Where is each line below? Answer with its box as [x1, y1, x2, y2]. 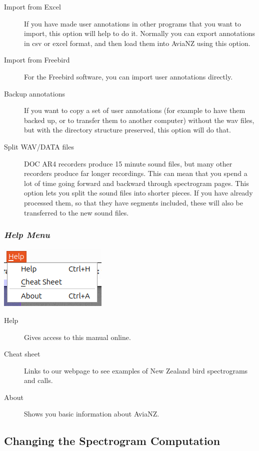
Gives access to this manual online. [24, 331, 131, 342]
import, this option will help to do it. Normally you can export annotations [24, 28, 255, 38]
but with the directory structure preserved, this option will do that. [24, 124, 231, 135]
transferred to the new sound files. [24, 207, 129, 217]
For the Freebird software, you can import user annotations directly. [24, 71, 233, 81]
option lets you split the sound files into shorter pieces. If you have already [24, 187, 253, 198]
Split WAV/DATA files [4, 141, 74, 151]
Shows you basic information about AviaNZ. [24, 408, 159, 419]
